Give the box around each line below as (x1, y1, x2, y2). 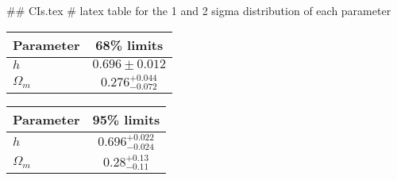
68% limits (95, 35, 164, 54)
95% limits (92, 110, 160, 129)
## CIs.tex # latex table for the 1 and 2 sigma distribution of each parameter (6, 2, 391, 18)
